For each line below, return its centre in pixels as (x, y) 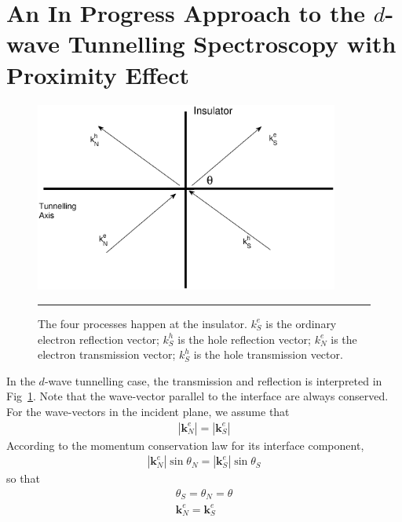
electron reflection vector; (99, 339)
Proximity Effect (98, 74)
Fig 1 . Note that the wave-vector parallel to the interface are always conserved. (197, 396)
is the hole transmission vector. (268, 354)
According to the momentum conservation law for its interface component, (185, 445)
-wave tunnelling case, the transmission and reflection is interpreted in (213, 380)
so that (23, 478)
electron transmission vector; (107, 354)
